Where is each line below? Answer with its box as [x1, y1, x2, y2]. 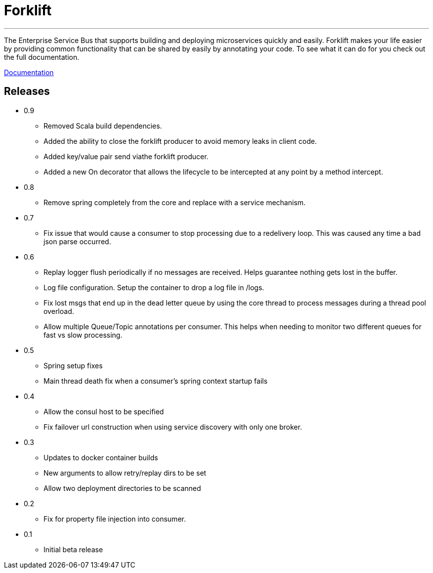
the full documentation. [4, 52, 80, 61]
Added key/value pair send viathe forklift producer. [43, 152, 209, 161]
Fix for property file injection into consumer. [43, 514, 186, 523]
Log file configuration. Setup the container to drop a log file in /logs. [43, 283, 264, 292]
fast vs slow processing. [43, 330, 123, 339]
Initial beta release [43, 545, 103, 554]
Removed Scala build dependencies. [43, 121, 162, 130]
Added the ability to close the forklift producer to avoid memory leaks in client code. [43, 136, 317, 145]
